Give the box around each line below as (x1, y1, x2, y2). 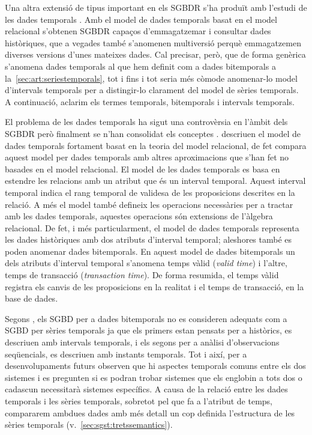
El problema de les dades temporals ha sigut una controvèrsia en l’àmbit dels (5, 115, 288, 128)
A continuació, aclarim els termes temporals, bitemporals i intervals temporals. (5, 95, 295, 108)
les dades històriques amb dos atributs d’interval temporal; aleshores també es (5, 233, 292, 246)
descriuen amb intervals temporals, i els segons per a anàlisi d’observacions (5, 336, 280, 348)
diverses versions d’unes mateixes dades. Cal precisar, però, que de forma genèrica (5, 48, 306, 61)
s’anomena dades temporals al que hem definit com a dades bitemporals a (5, 59, 276, 72)
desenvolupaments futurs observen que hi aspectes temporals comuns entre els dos (5, 359, 306, 372)
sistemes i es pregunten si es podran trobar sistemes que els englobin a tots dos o (5, 371, 302, 383)
